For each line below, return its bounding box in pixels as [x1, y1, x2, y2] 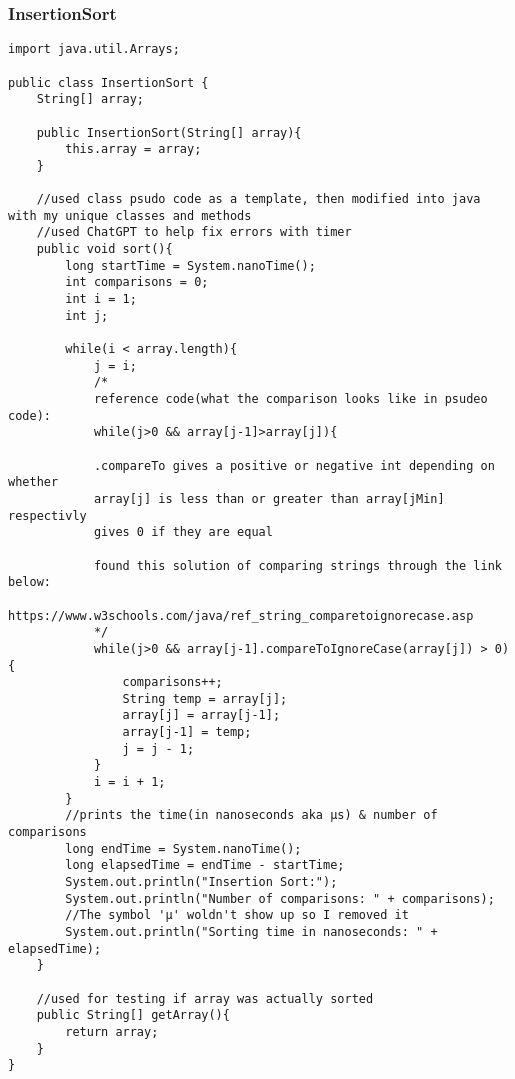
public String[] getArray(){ [36, 1008, 230, 1023]
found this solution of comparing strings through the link [93, 558, 502, 573]
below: [8, 575, 51, 590]
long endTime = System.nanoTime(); [65, 841, 302, 856]
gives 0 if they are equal [93, 525, 273, 540]
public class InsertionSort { [8, 75, 209, 90]
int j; [65, 308, 109, 323]
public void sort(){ [36, 242, 173, 257]
